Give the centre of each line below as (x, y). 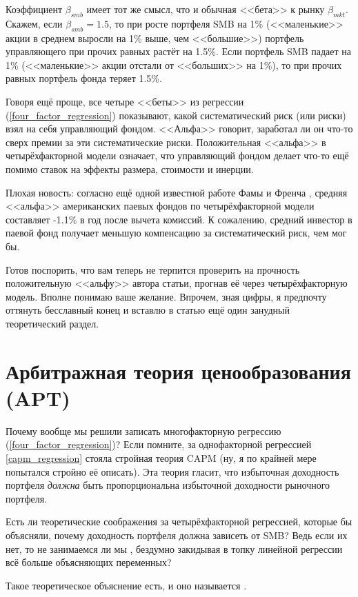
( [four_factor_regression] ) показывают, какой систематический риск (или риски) (176, 115)
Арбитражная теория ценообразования (178, 371)
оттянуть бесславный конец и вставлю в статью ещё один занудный (148, 310)
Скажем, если (34, 23)
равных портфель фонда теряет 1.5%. (84, 78)
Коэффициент (34, 9)
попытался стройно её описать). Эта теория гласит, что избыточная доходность (172, 471)
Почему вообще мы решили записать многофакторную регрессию (143, 431)
